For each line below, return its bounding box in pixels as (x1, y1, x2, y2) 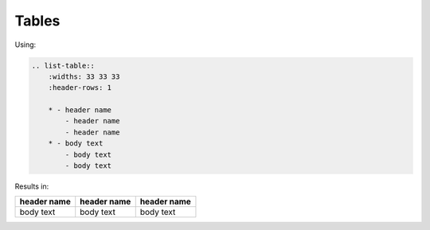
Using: (14, 40, 37, 49)
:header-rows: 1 (48, 84, 111, 92)
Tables (14, 12, 61, 29)
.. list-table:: (31, 60, 96, 70)
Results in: (14, 181, 49, 191)
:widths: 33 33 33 (48, 72, 120, 81)
